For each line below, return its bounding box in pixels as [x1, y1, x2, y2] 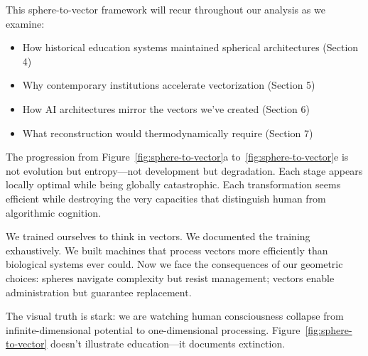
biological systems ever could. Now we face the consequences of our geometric [6, 257, 343, 271]
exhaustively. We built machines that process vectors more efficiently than [6, 242, 328, 257]
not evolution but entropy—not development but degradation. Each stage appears [6, 163, 363, 178]
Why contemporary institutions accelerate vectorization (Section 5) [22, 77, 315, 92]
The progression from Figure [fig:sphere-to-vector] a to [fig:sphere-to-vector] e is [6, 149, 349, 164]
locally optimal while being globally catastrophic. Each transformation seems [6, 177, 341, 192]
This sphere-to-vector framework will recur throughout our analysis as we [6, 2, 325, 16]
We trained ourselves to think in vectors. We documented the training [6, 229, 310, 244]
